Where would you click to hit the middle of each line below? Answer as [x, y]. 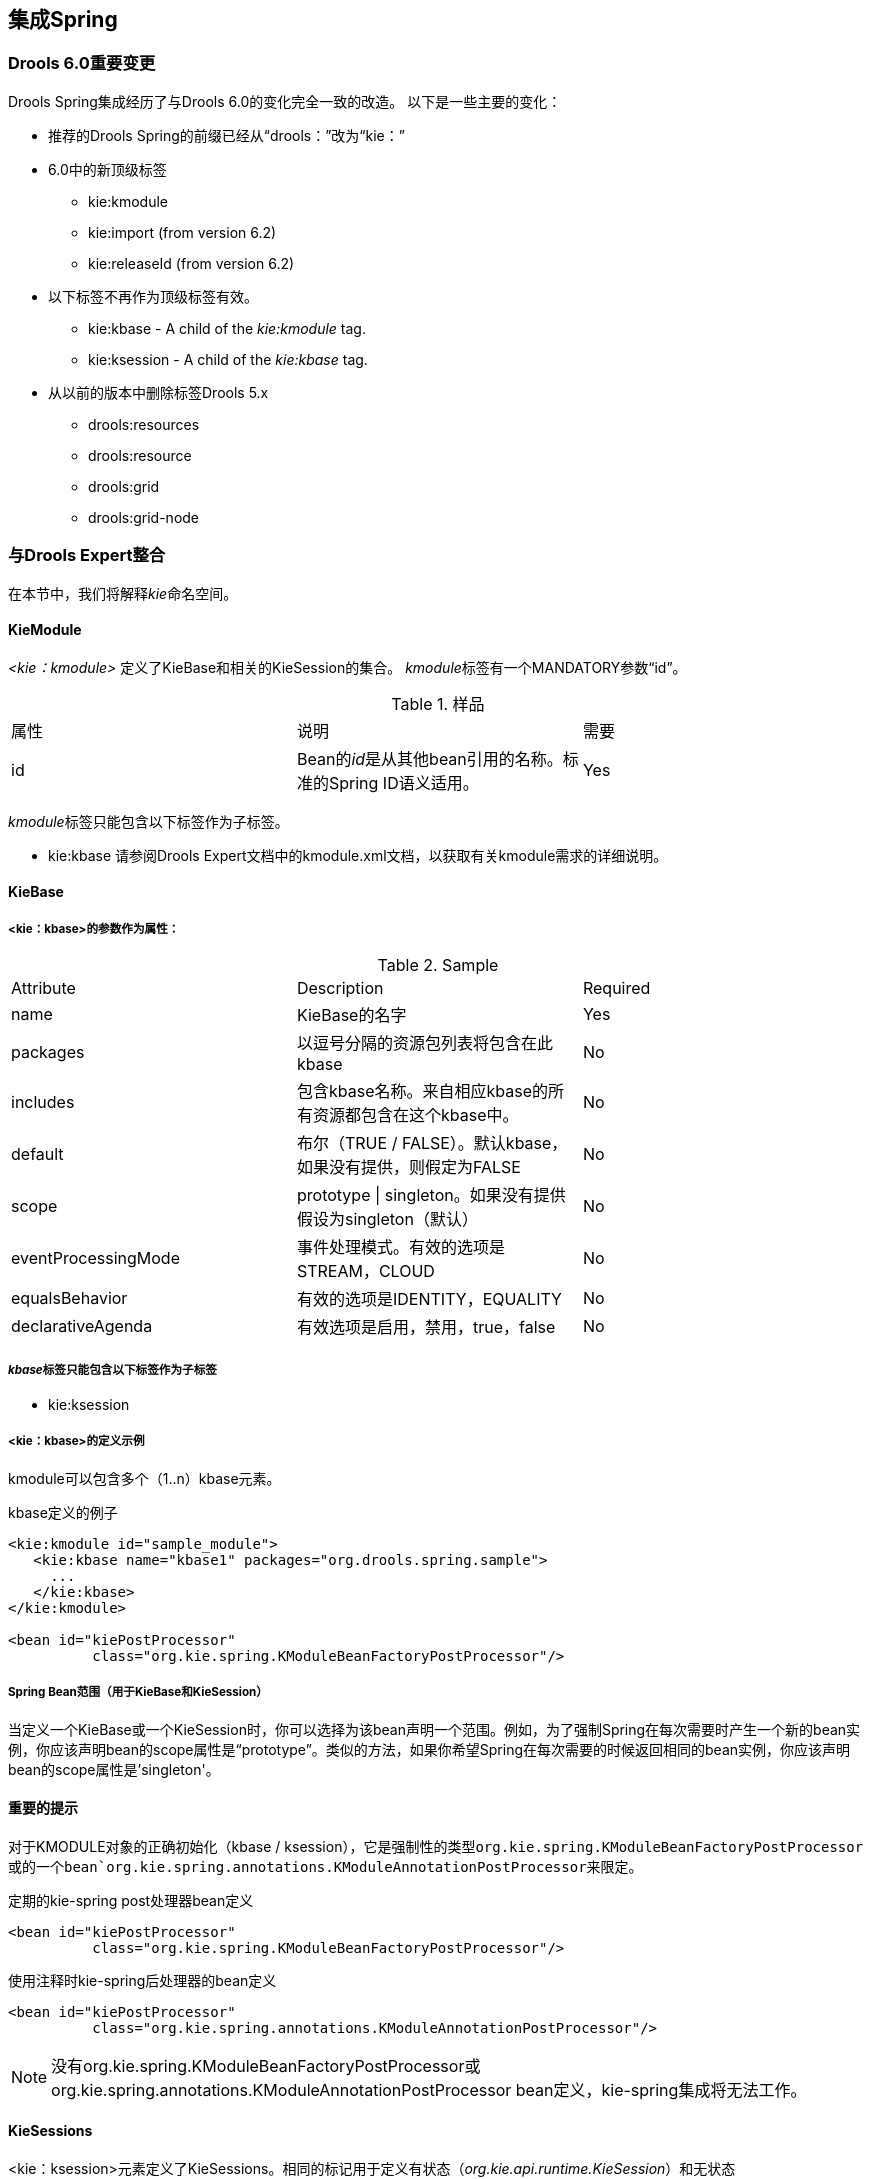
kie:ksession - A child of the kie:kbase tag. [228, 359]
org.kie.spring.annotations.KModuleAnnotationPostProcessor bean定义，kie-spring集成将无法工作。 [429, 2089]
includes [43, 1102]
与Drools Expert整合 [87, 555]
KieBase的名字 [351, 1015]
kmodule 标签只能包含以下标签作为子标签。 [148, 821]
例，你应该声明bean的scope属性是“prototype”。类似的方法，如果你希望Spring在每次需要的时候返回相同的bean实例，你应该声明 [429, 1749]
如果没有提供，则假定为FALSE [408, 1167]
